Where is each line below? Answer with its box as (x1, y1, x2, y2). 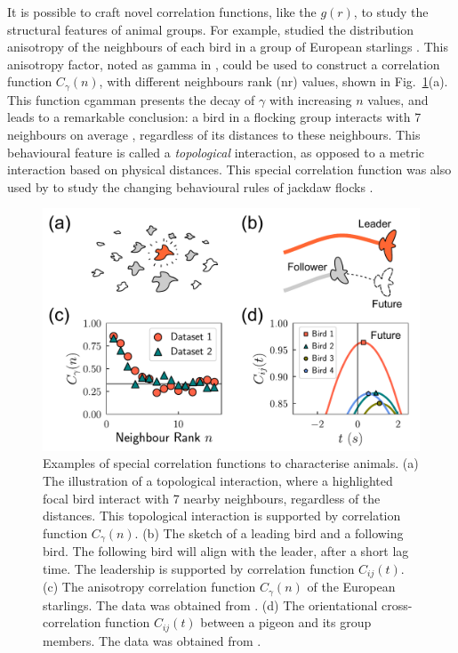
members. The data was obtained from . (43, 631, 261, 649)
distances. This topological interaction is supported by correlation (43, 506, 401, 525)
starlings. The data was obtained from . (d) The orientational (43, 595, 378, 614)
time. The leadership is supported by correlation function (43, 559, 355, 577)
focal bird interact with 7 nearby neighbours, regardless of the (43, 488, 381, 507)
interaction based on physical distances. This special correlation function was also (7, 160, 452, 179)
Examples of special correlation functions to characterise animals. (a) (43, 454, 419, 472)
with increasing (269, 90, 352, 109)
